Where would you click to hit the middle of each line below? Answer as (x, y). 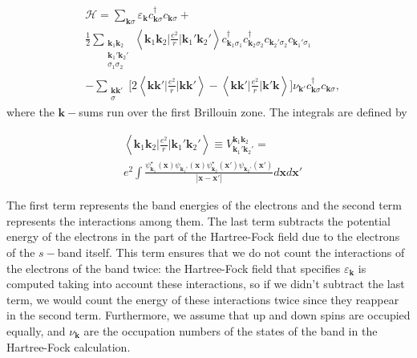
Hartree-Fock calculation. (69, 346)
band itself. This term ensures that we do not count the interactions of (231, 252)
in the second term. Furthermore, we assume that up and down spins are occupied (208, 315)
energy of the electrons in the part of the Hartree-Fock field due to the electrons (203, 236)
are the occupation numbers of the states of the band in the (231, 331)
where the (30, 112)
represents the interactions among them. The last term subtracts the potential (198, 220)
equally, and (36, 331)
